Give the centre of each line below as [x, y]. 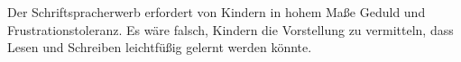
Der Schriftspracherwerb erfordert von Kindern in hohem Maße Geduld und [217, 12]
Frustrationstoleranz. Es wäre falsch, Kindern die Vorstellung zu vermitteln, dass [230, 29]
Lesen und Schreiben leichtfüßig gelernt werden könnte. [160, 47]
